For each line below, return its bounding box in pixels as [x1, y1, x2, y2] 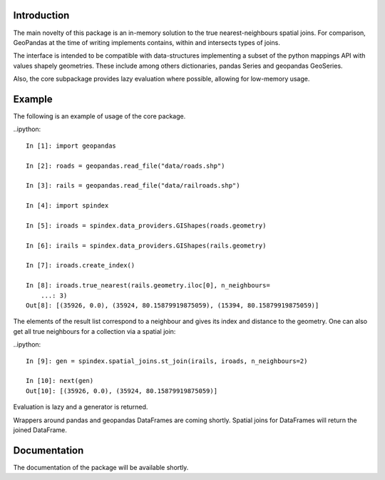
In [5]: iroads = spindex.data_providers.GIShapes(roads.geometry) [26, 221, 267, 230]
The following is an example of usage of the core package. [13, 111, 186, 121]
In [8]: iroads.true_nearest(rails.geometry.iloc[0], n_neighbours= [26, 282, 270, 290]
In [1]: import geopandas [26, 141, 117, 150]
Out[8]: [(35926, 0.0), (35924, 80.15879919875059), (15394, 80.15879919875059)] [26, 302, 319, 310]
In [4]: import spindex [26, 202, 109, 210]
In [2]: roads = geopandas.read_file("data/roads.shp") [26, 161, 225, 170]
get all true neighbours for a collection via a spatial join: [13, 327, 176, 335]
